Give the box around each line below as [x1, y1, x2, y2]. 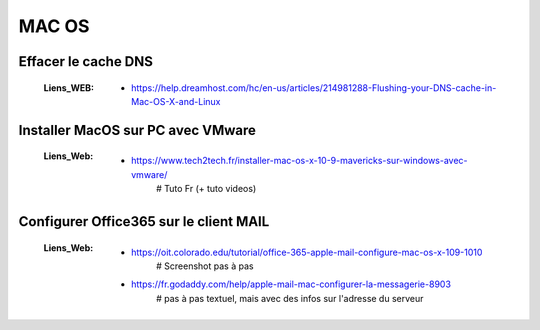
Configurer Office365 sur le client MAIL [18, 213, 270, 230]
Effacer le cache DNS [18, 53, 154, 70]
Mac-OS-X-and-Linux [131, 95, 221, 107]
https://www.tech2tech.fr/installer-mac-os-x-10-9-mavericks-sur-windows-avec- [131, 155, 469, 167]
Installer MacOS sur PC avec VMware [18, 121, 257, 139]
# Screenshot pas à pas [156, 260, 254, 272]
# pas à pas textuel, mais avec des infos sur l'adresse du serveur [156, 292, 424, 304]
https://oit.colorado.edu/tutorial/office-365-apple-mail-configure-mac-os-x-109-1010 [131, 246, 483, 258]
